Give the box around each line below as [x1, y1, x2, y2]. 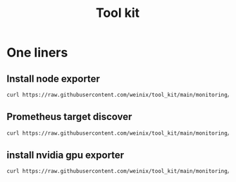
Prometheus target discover [6, 111, 132, 123]
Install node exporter [6, 73, 100, 85]
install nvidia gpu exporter [6, 149, 125, 161]
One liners [6, 44, 68, 61]
